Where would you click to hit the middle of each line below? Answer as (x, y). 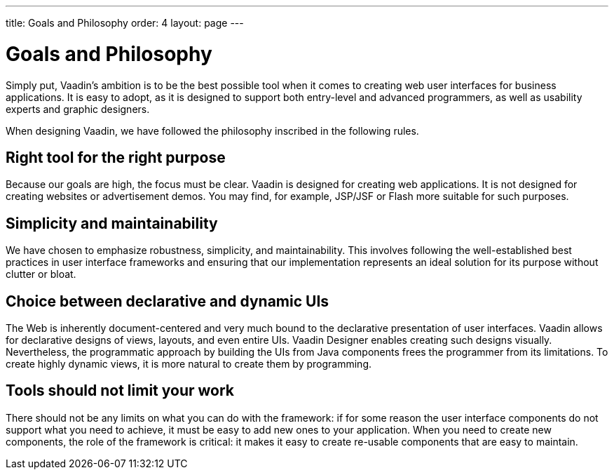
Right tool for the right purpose (116, 157)
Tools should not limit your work (120, 391)
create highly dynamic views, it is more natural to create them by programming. (189, 364)
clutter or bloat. (41, 274)
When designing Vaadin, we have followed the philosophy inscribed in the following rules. (212, 131)
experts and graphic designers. (78, 109)
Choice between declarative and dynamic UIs (168, 301)
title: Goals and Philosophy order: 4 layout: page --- (125, 23)
